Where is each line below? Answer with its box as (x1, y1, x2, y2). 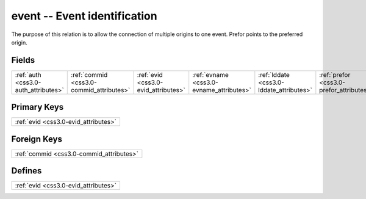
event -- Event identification (11, 9, 158, 23)
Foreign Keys (11, 134, 62, 144)
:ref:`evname (192, 70, 229, 79)
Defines (11, 165, 42, 176)
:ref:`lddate (258, 70, 290, 79)
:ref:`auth (15, 70, 42, 79)
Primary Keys (11, 102, 64, 112)
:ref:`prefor (319, 70, 351, 79)
